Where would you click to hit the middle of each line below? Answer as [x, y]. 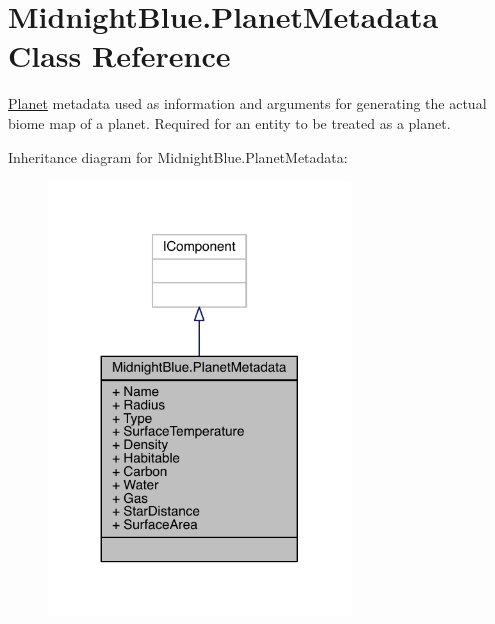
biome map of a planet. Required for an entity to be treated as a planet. [229, 122]
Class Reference [119, 55]
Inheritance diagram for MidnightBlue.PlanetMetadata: [178, 156]
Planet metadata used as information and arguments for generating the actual [247, 103]
